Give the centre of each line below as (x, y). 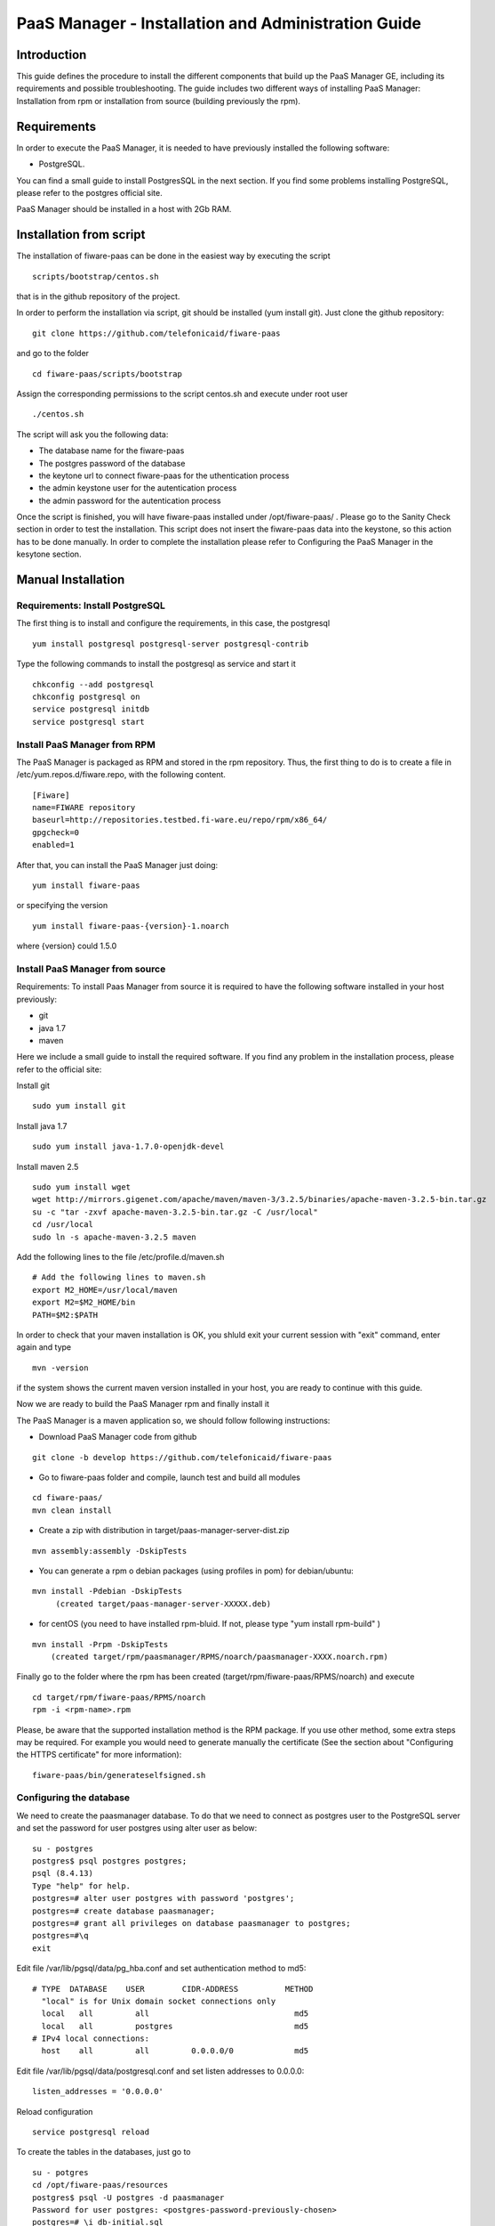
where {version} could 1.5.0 (67, 946)
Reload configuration (55, 2111)
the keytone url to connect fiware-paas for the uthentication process (164, 475)
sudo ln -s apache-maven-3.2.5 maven (115, 1237)
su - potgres (60, 2172)
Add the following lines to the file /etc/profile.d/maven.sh (120, 1256)
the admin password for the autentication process (130, 500)
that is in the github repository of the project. (98, 297)
